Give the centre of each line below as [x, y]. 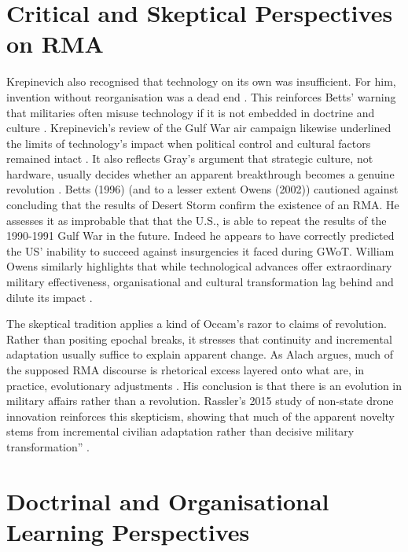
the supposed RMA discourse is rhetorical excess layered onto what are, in [186, 370]
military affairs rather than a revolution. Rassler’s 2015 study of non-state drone [200, 401]
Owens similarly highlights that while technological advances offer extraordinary [199, 266]
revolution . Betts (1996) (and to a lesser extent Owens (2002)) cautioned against [202, 189]
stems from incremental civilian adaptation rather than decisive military [180, 431]
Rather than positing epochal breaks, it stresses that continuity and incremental [199, 339]
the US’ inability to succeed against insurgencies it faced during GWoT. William [200, 250]
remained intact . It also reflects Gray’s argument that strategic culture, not [190, 158]
